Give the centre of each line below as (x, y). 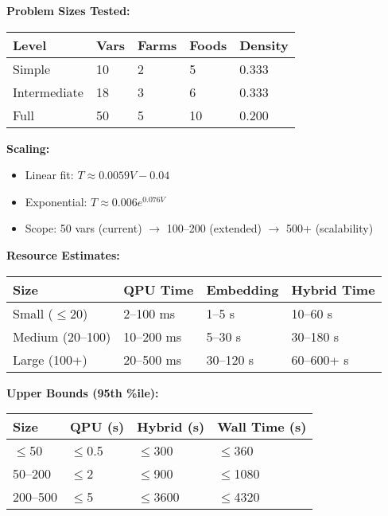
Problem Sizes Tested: (68, 10)
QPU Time (159, 289)
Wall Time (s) (262, 427)
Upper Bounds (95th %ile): (83, 392)
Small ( (33, 313)
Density (264, 45)
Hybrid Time (333, 289)
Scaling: (28, 148)
